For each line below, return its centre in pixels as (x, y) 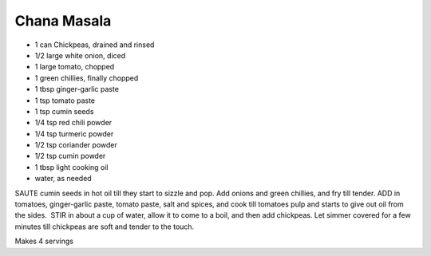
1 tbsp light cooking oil (71, 167)
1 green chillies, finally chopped (87, 78)
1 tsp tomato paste (65, 100)
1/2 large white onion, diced (80, 55)
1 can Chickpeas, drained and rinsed (95, 45)
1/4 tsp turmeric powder (74, 134)
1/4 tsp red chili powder (73, 123)
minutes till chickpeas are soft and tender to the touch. (105, 226)
